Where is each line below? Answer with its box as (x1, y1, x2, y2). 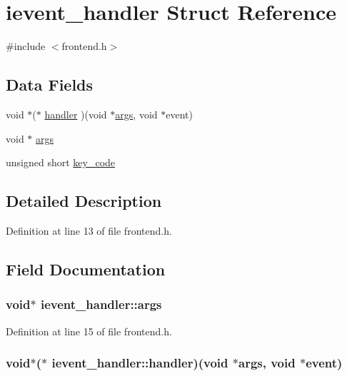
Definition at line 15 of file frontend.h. (6, 323, 172, 338)
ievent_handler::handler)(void (51, 354, 228, 372)
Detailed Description (6, 190, 162, 212)
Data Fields (6, 73, 94, 96)
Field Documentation (6, 258, 166, 280)
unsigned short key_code (6, 155, 116, 170)
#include (6, 39, 46, 54)
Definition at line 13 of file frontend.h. (6, 223, 172, 238)
